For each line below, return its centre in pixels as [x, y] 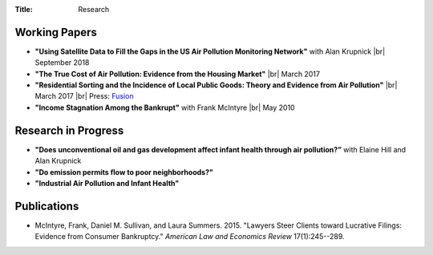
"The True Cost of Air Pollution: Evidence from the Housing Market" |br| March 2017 [178, 74]
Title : [24, 9]
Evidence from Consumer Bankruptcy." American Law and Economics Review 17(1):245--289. [190, 237]
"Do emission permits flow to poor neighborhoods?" [124, 172]
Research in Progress [69, 130]
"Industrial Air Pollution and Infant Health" [107, 183]
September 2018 [62, 63]
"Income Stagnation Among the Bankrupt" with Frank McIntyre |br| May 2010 [165, 107]
